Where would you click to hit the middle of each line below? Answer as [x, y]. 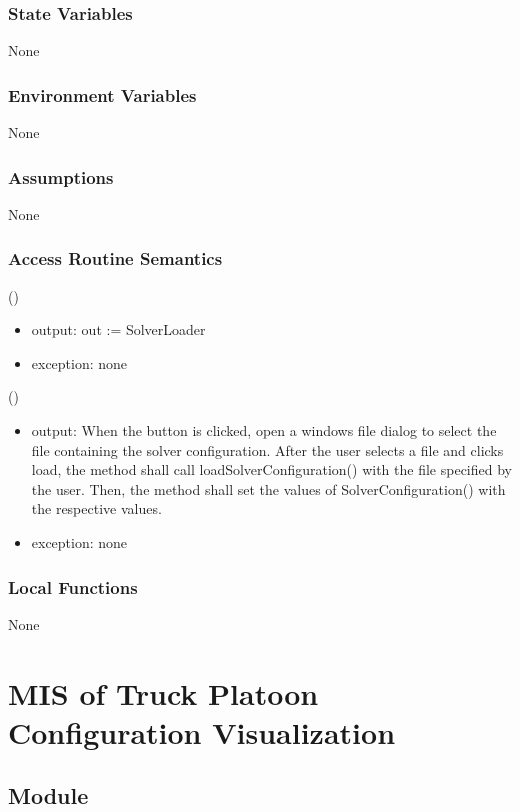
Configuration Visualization [202, 731]
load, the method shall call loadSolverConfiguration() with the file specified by [271, 469]
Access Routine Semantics [115, 258]
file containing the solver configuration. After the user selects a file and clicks [267, 449]
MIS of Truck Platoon [163, 692]
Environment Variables [102, 94]
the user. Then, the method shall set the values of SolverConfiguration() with [268, 488]
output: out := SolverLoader [118, 329]
